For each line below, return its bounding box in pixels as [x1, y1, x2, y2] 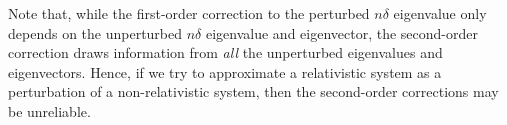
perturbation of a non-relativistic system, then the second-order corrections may [8, 81, 499, 102]
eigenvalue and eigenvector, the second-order [205, 22, 478, 43]
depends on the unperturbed [8, 22, 183, 43]
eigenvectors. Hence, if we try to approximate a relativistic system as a [8, 61, 442, 82]
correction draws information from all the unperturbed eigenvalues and [8, 42, 443, 63]
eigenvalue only [393, 3, 487, 23]
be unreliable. [8, 100, 91, 121]
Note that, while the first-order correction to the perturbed [8, 3, 370, 23]
